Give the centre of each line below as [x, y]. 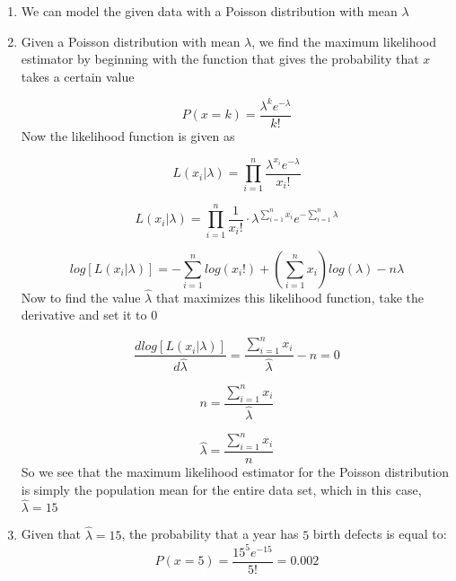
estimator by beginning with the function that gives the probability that [220, 59]
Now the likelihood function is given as [128, 135]
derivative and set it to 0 [89, 315]
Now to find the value [81, 297]
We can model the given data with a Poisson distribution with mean [209, 11]
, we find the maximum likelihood [344, 41]
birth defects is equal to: [380, 534]
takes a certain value [78, 76]
